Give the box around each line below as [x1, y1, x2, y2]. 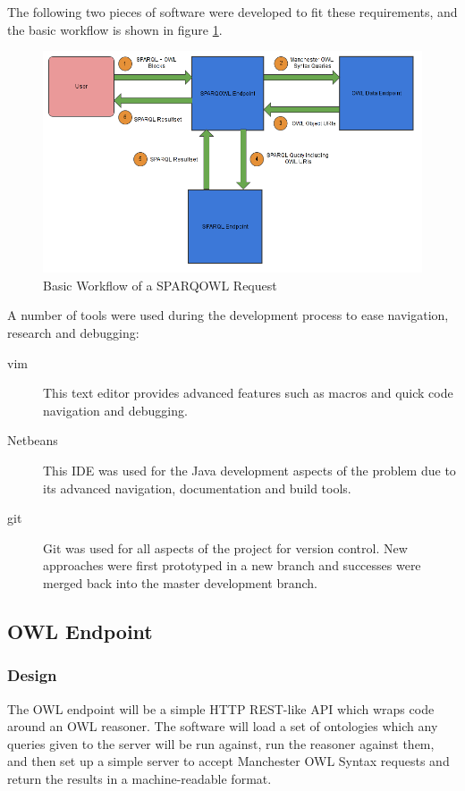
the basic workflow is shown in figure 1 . [7, 20, 223, 38]
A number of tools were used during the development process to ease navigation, [7, 306, 449, 324]
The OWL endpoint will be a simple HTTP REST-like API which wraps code [7, 699, 435, 718]
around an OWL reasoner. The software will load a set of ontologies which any [7, 717, 438, 736]
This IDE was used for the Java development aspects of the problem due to [43, 460, 456, 479]
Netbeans [7, 431, 58, 450]
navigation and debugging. [43, 400, 188, 419]
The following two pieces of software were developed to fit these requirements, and [7, 3, 458, 21]
